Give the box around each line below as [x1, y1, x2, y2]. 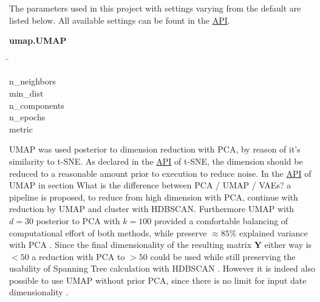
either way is [264, 238, 312, 251]
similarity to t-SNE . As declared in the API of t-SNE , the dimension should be [9, 154, 303, 167]
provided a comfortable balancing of [154, 214, 288, 227]
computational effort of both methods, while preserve [9, 226, 207, 239]
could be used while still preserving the [150, 250, 296, 263]
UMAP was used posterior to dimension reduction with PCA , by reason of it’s [9, 143, 301, 156]
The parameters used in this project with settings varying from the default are [9, 2, 301, 14]
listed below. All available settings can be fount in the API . [9, 13, 230, 26]
